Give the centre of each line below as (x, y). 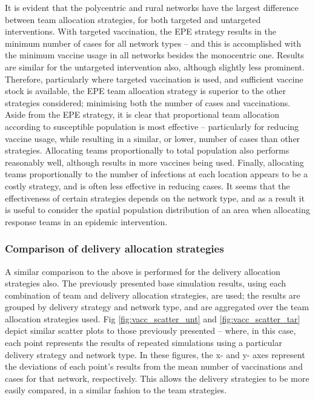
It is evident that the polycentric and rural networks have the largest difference (152, 7)
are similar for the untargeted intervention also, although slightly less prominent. (155, 66)
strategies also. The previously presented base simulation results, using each (146, 283)
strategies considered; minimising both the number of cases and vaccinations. (148, 102)
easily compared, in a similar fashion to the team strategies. (116, 390)
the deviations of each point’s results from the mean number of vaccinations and (154, 366)
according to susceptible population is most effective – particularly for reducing (152, 126)
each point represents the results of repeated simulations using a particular (144, 343)
